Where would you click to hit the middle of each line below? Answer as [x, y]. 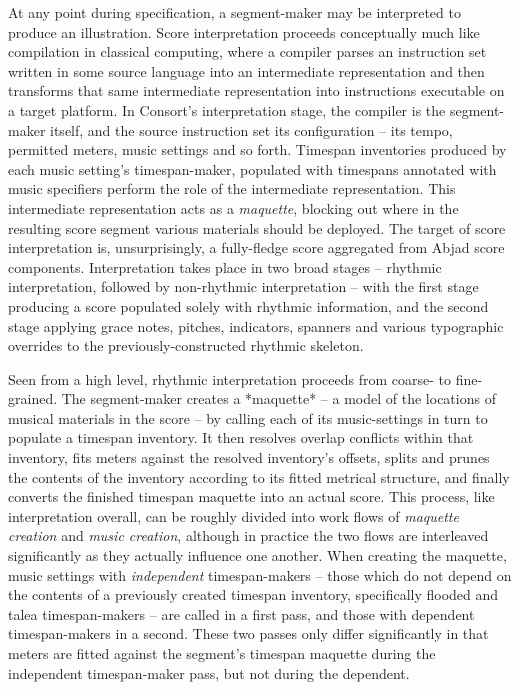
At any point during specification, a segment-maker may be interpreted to [234, 12]
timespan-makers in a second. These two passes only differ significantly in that [248, 633]
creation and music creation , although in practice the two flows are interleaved [248, 535]
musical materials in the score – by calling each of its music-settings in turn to [248, 417]
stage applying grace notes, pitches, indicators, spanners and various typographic [256, 325]
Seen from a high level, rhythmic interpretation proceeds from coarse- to [229, 378]
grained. [33, 398]
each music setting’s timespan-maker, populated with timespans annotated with [252, 168]
